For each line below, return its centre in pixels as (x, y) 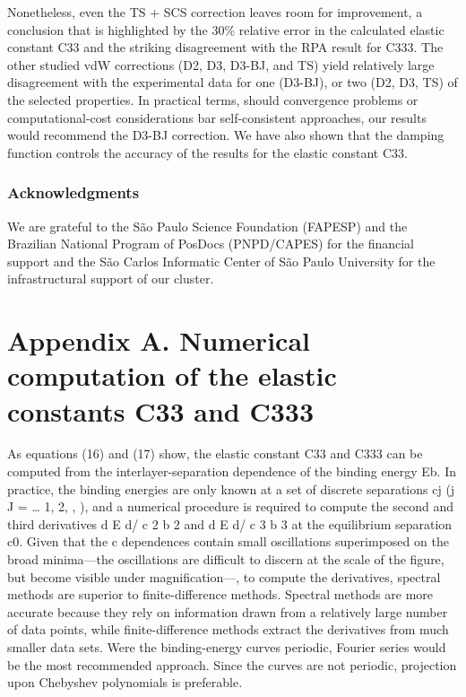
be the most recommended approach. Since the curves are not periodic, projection (232, 664)
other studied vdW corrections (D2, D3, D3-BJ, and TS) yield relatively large (221, 64)
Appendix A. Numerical (159, 340)
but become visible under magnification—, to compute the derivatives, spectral (224, 576)
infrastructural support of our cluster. (111, 279)
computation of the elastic (172, 375)
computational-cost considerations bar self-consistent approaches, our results (217, 117)
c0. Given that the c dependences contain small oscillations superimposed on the (228, 541)
